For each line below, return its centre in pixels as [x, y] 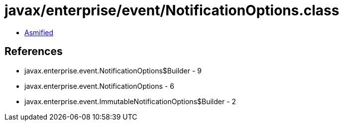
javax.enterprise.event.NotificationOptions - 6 [99, 86]
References [34, 52]
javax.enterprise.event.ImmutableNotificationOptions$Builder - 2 [130, 101]
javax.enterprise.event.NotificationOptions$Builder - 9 [113, 70]
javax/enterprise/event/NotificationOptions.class [172, 10]
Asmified [39, 32]
